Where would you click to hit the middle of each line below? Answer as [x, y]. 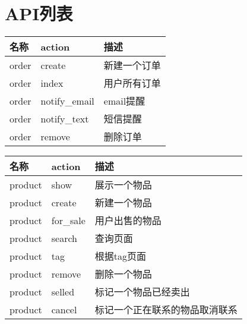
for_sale [68, 220]
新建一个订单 [132, 65]
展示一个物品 [123, 185]
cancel [64, 309]
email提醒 [124, 101]
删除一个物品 [123, 274]
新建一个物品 [123, 203]
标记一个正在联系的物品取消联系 [166, 310]
